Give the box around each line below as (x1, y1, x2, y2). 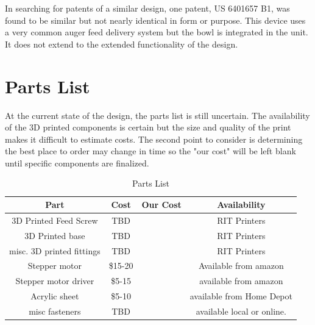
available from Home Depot (189, 290, 292, 302)
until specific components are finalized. (5, 156, 149, 169)
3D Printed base (24, 229, 85, 241)
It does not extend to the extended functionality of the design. (5, 37, 238, 50)
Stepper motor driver (15, 274, 94, 287)
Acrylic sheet (30, 290, 79, 302)
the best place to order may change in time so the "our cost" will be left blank (5, 145, 296, 157)
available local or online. (196, 304, 286, 317)
